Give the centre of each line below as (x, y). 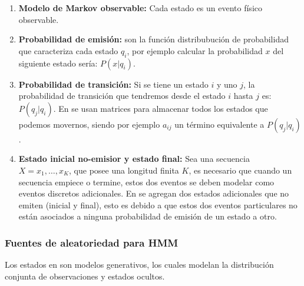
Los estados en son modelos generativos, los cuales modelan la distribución (139, 265)
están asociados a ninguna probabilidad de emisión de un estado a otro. (148, 216)
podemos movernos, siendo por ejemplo (89, 124)
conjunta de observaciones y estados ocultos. (85, 276)
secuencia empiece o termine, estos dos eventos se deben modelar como (146, 182)
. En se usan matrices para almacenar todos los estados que (161, 108)
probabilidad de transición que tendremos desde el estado (122, 96)
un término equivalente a (219, 124)
